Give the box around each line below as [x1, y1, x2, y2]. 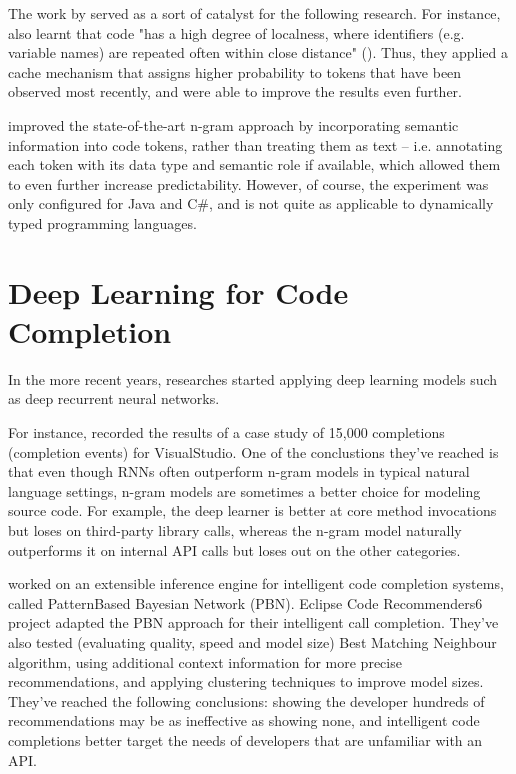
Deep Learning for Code [8, 271, 349, 312]
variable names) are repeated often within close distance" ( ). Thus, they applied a [8, 42, 508, 63]
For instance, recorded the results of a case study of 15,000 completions [8, 422, 445, 443]
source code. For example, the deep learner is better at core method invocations [8, 500, 497, 521]
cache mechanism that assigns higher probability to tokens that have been [8, 61, 462, 82]
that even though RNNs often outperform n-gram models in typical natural [8, 461, 470, 482]
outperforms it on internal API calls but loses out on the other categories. [8, 539, 461, 560]
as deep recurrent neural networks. [8, 388, 220, 409]
